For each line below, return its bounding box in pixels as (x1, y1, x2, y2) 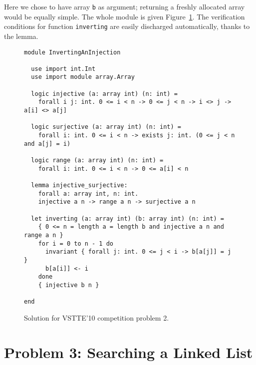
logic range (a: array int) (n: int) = (31, 157, 164, 164)
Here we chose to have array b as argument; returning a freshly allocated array (4, 1, 245, 11)
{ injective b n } (38, 281, 99, 289)
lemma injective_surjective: (31, 182, 128, 189)
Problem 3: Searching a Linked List (4, 342, 253, 362)
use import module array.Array (31, 73, 135, 81)
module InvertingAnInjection (24, 48, 121, 56)
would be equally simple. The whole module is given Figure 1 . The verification (4, 11, 245, 21)
